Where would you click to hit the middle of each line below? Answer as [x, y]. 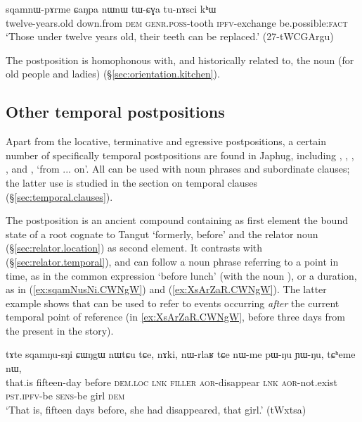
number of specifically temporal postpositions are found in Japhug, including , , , [180, 155]
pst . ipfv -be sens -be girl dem [65, 396]
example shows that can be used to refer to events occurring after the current [173, 303]
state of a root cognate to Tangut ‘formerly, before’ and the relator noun [162, 234]
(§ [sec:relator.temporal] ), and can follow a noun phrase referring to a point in [172, 261]
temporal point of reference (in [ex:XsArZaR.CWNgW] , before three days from [175, 317]
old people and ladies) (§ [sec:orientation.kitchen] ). [113, 74]
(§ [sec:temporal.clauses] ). [59, 196]
